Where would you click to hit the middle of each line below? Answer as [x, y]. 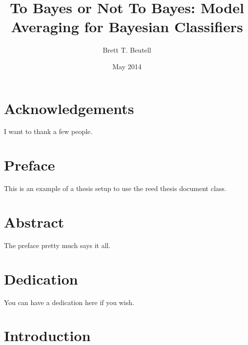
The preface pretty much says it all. [57, 245]
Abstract [34, 221]
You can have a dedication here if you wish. [69, 302]
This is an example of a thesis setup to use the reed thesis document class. [115, 188]
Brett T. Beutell [127, 50]
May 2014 [127, 66]
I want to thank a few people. [48, 131]
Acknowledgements [69, 108]
